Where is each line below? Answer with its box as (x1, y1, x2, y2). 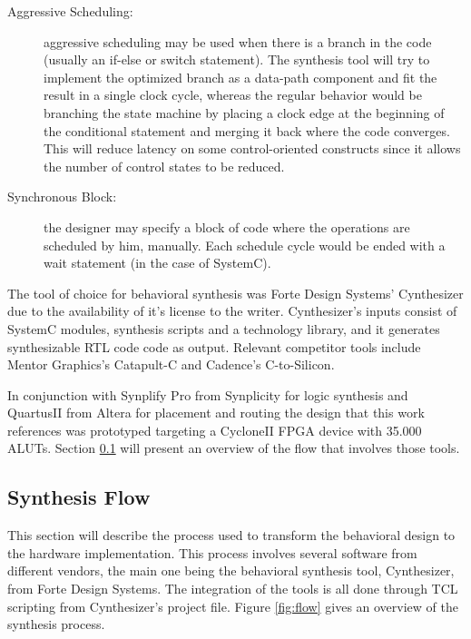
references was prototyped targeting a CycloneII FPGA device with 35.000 (7, 420, 422, 439)
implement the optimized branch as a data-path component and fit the (44, 67, 437, 86)
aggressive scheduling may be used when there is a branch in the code (44, 32, 432, 51)
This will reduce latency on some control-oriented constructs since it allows (44, 139, 461, 158)
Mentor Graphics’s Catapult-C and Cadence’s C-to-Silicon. (7, 355, 335, 374)
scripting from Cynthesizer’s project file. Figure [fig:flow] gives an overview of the (7, 596, 458, 615)
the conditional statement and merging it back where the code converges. (44, 121, 450, 140)
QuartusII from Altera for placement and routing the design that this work (7, 403, 425, 422)
